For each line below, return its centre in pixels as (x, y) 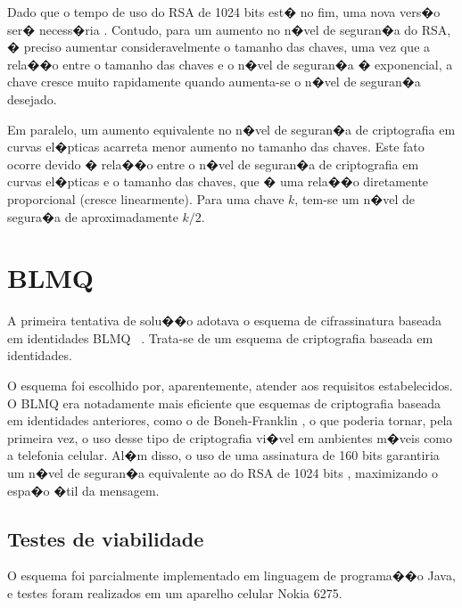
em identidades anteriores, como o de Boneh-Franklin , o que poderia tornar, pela (230, 420)
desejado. (32, 99)
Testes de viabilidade (106, 538)
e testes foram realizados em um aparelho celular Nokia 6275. (175, 592)
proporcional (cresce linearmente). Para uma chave (146, 198)
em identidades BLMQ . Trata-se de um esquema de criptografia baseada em (220, 337)
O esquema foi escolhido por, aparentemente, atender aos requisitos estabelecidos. (230, 386)
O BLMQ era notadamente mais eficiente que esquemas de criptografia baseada (224, 403)
